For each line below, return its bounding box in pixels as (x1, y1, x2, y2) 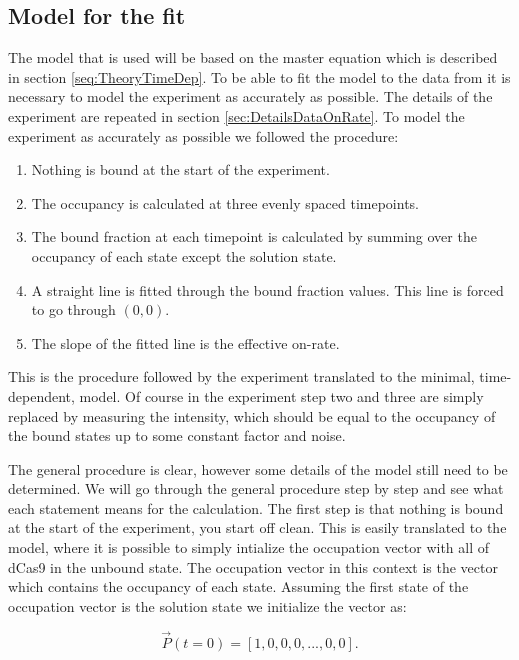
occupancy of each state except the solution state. (31, 245, 337, 266)
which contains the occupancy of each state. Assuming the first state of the (8, 576, 469, 597)
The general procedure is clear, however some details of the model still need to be (8, 458, 508, 479)
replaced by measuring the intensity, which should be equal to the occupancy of (8, 405, 496, 426)
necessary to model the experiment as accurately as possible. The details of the (8, 86, 493, 107)
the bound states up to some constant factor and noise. (8, 425, 346, 446)
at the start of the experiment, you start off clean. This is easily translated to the (8, 517, 507, 538)
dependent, (8, 385, 75, 406)
